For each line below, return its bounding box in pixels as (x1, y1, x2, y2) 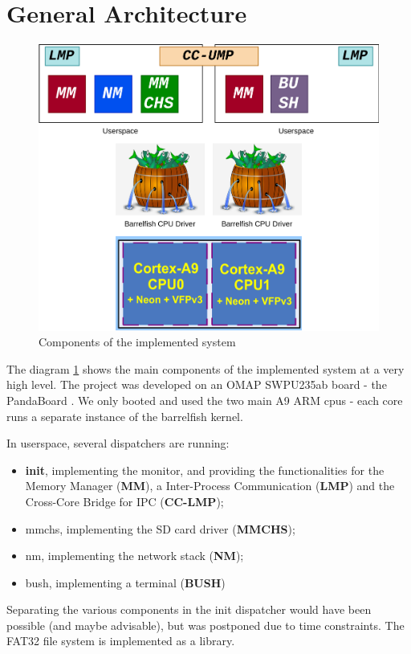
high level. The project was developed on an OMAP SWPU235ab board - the (6, 376, 387, 393)
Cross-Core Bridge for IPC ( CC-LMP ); (25, 493, 224, 509)
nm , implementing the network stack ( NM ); (25, 547, 244, 564)
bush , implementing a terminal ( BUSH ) (25, 574, 226, 591)
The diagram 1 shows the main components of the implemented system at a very (6, 360, 405, 377)
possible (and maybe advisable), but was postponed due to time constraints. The (6, 616, 405, 633)
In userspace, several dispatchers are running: (6, 435, 230, 452)
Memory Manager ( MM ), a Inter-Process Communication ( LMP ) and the (25, 477, 395, 494)
